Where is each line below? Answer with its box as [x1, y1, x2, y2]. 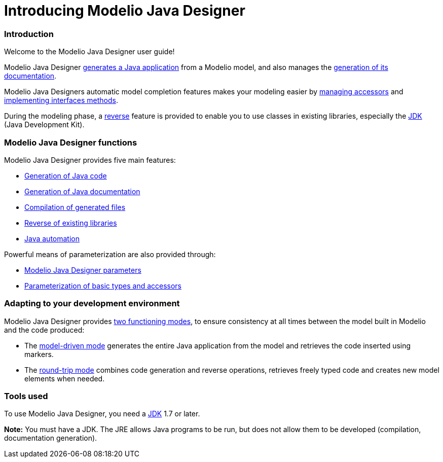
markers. [24, 349, 54, 359]
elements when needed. [24, 374, 105, 383]
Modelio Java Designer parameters [24, 265, 141, 274]
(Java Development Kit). [4, 120, 85, 129]
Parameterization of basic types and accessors [24, 281, 182, 290]
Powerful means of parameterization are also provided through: [4, 250, 216, 259]
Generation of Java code [24, 171, 107, 180]
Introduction [4, 28, 54, 39]
